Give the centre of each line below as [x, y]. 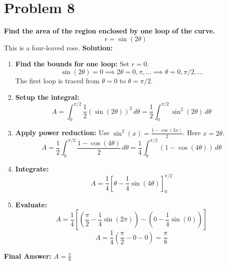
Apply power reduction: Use [62, 132]
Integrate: [32, 168]
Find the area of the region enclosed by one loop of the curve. [110, 31]
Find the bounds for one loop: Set [72, 64]
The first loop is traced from [57, 80]
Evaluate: [31, 204]
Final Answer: [28, 256]
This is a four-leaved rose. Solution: [58, 47]
